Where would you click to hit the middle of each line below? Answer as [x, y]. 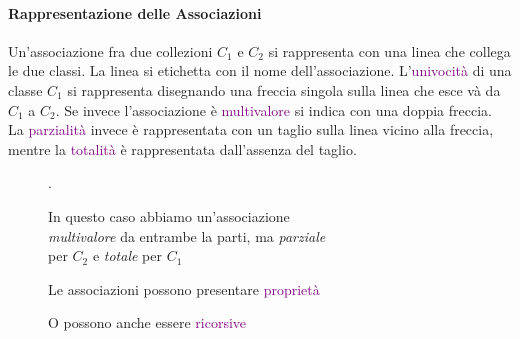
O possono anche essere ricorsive [147, 322]
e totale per [127, 255]
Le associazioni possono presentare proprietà [184, 288]
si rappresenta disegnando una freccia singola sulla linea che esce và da [284, 89]
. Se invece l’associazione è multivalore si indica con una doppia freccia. [273, 109]
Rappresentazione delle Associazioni [135, 12]
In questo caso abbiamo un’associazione [169, 215]
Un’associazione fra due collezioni [110, 50]
